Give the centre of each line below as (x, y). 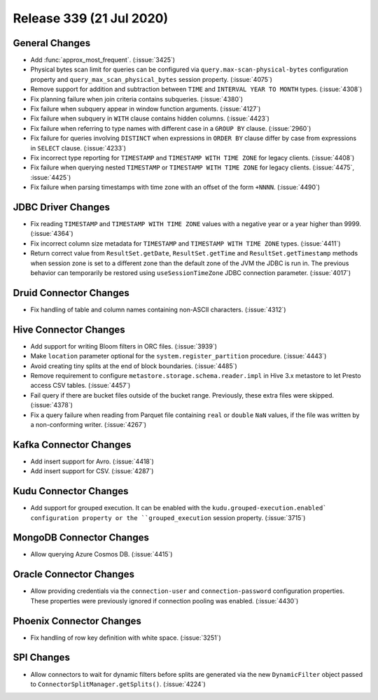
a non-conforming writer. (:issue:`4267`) (89, 424)
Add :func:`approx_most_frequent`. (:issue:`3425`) (103, 60)
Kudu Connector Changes (71, 491)
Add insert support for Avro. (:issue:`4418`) (92, 461)
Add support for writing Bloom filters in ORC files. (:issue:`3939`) (124, 346)
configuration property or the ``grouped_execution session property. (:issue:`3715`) (168, 517)
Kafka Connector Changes (72, 444)
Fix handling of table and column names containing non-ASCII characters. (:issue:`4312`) (158, 309)
